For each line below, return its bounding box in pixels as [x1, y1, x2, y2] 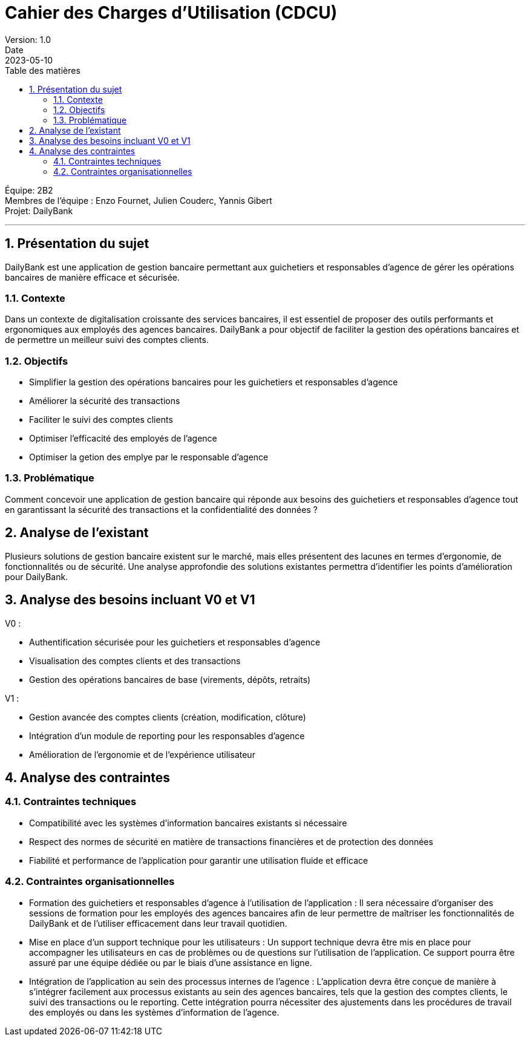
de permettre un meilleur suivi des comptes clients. [5, 334, 209, 345]
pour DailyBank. [5, 571, 68, 582]
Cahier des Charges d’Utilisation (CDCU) [5, 2, 338, 23]
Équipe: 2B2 [5, 184, 53, 195]
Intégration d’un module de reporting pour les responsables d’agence [29, 730, 305, 741]
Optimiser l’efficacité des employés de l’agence [29, 433, 217, 444]
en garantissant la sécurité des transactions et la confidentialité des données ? [5, 504, 318, 515]
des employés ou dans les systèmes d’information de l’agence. [29, 1007, 280, 1017]
